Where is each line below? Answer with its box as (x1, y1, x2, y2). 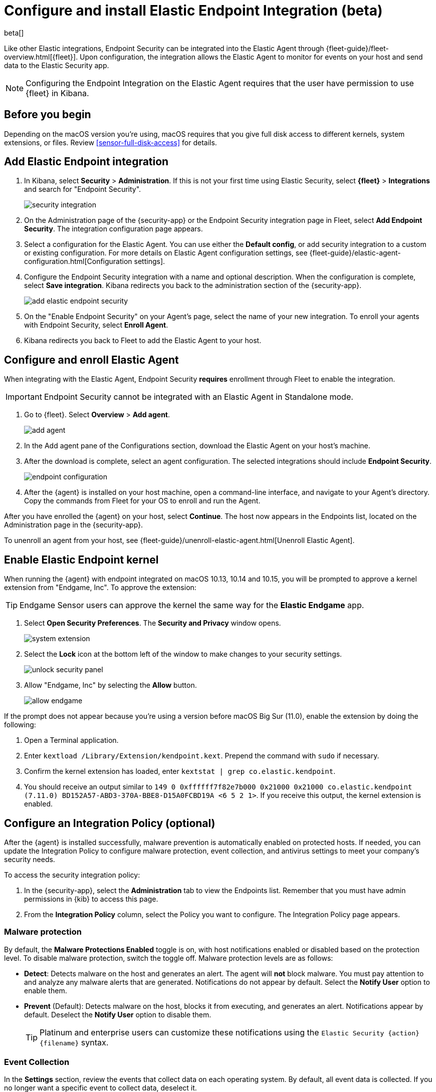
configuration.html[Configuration (24, 257, 132, 266)
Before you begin (4, 108, 91, 121)
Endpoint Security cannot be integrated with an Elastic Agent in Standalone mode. (44, 392, 353, 402)
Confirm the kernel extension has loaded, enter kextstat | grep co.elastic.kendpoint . (24, 767, 336, 776)
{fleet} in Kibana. (26, 88, 89, 98)
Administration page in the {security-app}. (4, 520, 143, 529)
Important (6, 392, 42, 402)
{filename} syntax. (40, 1037, 109, 1047)
